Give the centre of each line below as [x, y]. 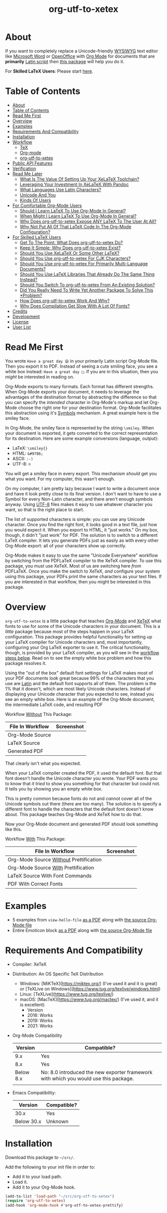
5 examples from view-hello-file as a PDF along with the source [79, 919]
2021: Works [40, 1025]
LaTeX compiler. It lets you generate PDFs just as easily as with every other [82, 540]
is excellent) [32, 1005]
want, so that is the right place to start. [45, 509]
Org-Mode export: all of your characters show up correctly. [66, 545]
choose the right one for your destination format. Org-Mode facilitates [90, 407]
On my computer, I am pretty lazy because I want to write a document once [82, 488]
